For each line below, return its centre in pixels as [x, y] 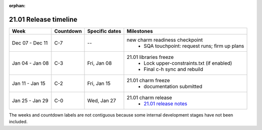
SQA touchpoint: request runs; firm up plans [194, 46]
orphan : [17, 6]
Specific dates [104, 31]
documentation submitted [173, 86]
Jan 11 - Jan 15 [29, 83]
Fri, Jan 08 [100, 63]
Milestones [140, 31]
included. [18, 122]
